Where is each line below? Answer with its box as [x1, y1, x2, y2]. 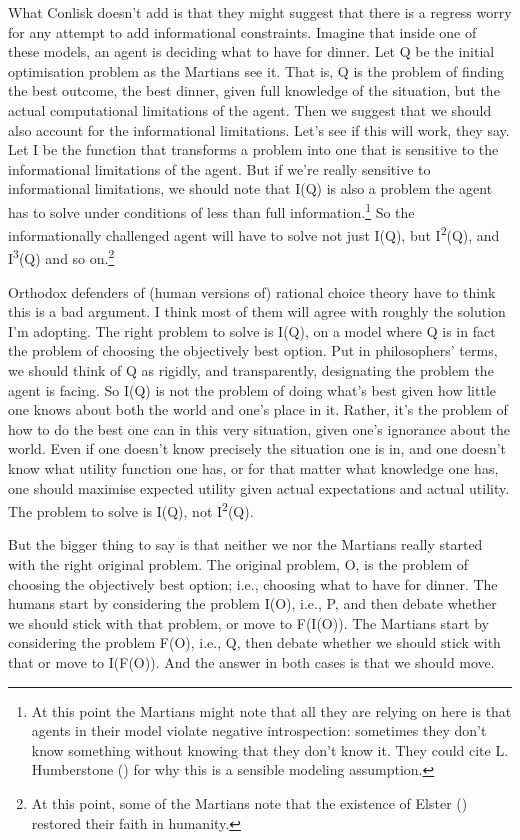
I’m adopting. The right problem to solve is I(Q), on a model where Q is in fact [8, 320, 496, 341]
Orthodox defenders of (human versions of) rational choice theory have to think [8, 281, 496, 302]
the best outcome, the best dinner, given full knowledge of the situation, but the [8, 80, 500, 101]
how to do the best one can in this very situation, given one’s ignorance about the [8, 418, 511, 439]
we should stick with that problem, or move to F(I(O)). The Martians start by [8, 612, 489, 633]
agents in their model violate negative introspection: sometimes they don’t [31, 720, 487, 741]
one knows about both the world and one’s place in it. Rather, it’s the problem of [8, 399, 508, 420]
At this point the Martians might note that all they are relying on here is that [31, 700, 512, 721]
